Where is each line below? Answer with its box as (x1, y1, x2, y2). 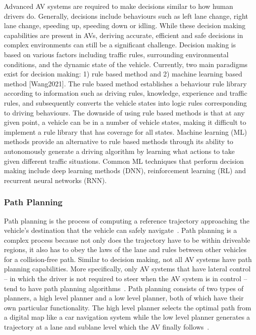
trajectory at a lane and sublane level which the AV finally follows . (4, 322, 209, 332)
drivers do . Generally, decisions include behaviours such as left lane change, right (4, 10, 249, 21)
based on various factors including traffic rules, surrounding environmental (4, 49, 229, 59)
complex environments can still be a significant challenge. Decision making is (4, 39, 236, 50)
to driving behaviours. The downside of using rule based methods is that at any (4, 107, 245, 117)
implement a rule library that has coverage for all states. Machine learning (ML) (4, 126, 247, 137)
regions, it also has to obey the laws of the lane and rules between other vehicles (4, 244, 247, 255)
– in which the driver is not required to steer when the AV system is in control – (4, 273, 247, 284)
